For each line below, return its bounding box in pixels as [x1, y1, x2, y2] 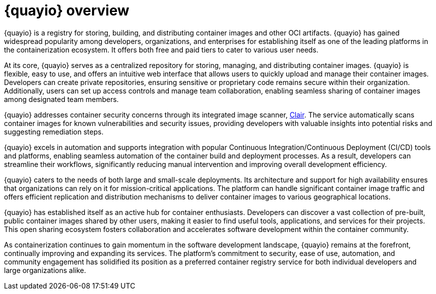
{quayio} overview [4, 2, 129, 19]
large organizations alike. [4, 265, 86, 274]
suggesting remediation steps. [4, 127, 104, 136]
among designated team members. [4, 94, 119, 103]
